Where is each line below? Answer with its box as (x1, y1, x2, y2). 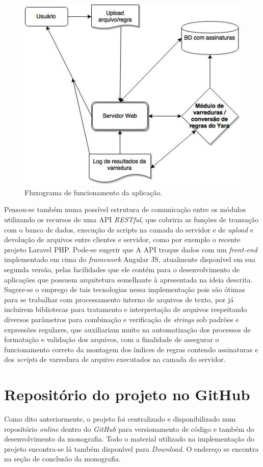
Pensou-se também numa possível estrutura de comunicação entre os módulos (4, 204, 246, 215)
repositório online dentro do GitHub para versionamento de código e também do (4, 423, 254, 434)
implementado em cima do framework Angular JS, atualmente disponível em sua (4, 254, 256, 265)
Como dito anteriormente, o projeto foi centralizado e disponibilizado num (4, 413, 236, 424)
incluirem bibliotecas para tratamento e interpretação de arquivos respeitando (4, 304, 247, 315)
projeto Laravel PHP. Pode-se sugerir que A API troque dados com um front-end (4, 244, 257, 254)
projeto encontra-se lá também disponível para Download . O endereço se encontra (4, 443, 259, 454)
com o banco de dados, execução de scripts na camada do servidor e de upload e (4, 224, 253, 235)
